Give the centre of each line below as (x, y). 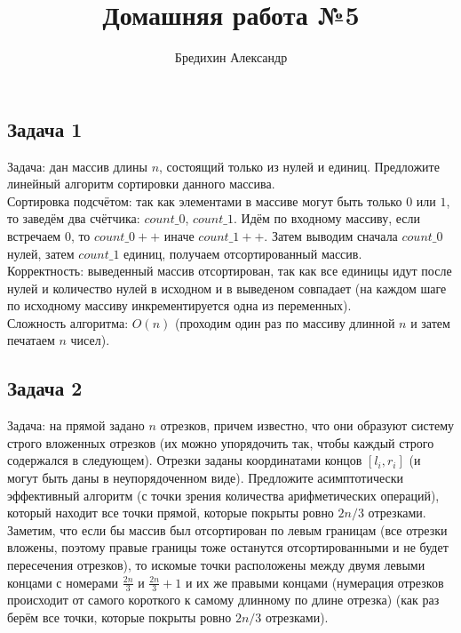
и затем (430, 322)
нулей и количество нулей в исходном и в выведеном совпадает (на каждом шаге (227, 288)
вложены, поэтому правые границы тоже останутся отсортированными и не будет (228, 547)
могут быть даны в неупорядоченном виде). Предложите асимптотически (206, 478)
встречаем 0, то (49, 235)
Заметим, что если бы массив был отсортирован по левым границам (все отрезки (227, 529)
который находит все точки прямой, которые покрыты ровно (171, 513)
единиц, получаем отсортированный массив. (243, 253)
